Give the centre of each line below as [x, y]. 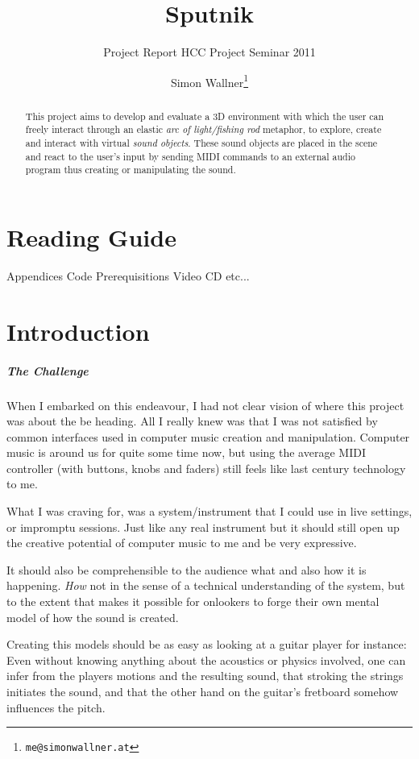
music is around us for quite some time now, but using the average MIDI [186, 452]
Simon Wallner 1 [209, 81]
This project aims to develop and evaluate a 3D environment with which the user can [205, 116]
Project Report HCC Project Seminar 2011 [209, 52]
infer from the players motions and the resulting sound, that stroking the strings [205, 676]
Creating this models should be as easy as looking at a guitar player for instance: [207, 644]
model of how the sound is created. [93, 617]
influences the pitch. [56, 707]
